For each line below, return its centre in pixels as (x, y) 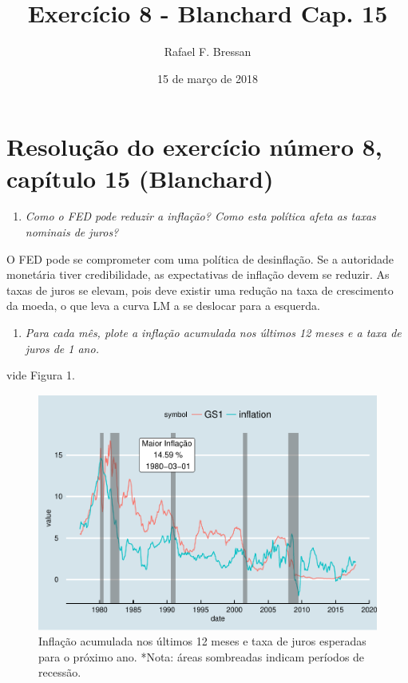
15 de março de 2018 (207, 78)
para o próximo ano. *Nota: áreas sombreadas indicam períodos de (202, 656)
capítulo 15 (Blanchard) (140, 178)
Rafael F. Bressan (208, 52)
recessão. (60, 672)
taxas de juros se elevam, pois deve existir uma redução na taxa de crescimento (200, 290)
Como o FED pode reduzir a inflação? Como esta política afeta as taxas (200, 216)
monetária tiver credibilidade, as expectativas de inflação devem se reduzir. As (198, 274)
